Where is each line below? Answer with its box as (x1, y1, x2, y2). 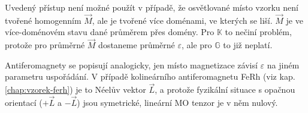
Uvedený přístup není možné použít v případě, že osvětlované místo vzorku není (5, 1, 298, 13)
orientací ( (5, 96, 43, 109)
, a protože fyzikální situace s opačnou (155, 83, 295, 96)
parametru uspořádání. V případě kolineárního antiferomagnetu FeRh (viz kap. (5, 70, 295, 83)
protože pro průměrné (5, 39, 85, 51)
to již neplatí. (223, 39, 273, 51)
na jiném (267, 58, 300, 71)
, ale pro (182, 39, 212, 51)
